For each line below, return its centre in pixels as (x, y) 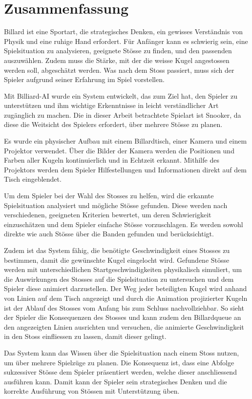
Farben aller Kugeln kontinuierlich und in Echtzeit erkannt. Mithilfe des (112, 160)
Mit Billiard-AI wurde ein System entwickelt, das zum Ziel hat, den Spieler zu (121, 95)
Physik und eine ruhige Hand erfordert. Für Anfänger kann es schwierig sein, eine (126, 41)
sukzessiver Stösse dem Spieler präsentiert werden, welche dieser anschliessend (120, 372)
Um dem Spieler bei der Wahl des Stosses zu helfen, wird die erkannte (109, 196)
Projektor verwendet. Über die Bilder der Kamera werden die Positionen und (119, 150)
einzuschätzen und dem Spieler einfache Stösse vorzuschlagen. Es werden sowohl (124, 224)
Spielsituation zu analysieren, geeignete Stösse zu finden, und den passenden (118, 51)
